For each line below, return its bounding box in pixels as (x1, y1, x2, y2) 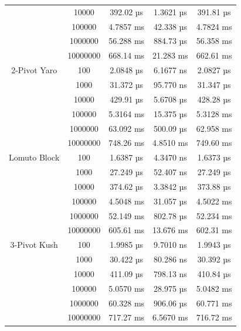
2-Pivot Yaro (11, 64, 57, 76)
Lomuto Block (9, 151, 60, 163)
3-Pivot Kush (10, 238, 58, 251)
